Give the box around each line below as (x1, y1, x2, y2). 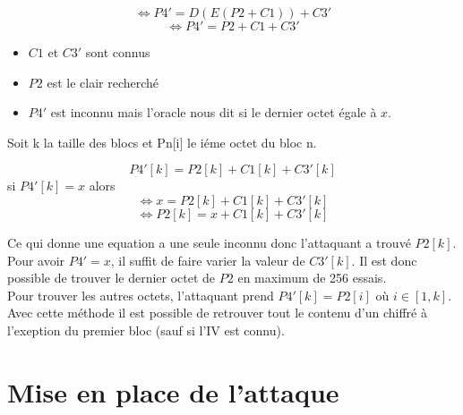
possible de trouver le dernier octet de (7, 268, 216, 287)
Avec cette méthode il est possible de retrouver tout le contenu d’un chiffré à (7, 303, 427, 322)
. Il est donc (351, 250, 417, 269)
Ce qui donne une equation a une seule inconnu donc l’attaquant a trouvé (7, 233, 411, 251)
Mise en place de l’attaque (7, 373, 339, 410)
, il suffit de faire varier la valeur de (110, 250, 305, 269)
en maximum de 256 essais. (237, 268, 387, 287)
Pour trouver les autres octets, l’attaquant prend (7, 285, 274, 304)
